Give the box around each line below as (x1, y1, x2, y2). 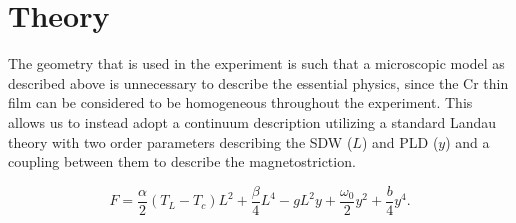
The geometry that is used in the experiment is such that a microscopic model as (8, 53, 505, 74)
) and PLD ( (361, 131, 439, 152)
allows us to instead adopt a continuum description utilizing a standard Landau (8, 111, 496, 132)
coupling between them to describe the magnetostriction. (8, 151, 356, 172)
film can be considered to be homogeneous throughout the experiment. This (8, 92, 473, 113)
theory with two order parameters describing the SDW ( (8, 131, 353, 152)
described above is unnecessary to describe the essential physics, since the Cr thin (8, 72, 509, 93)
